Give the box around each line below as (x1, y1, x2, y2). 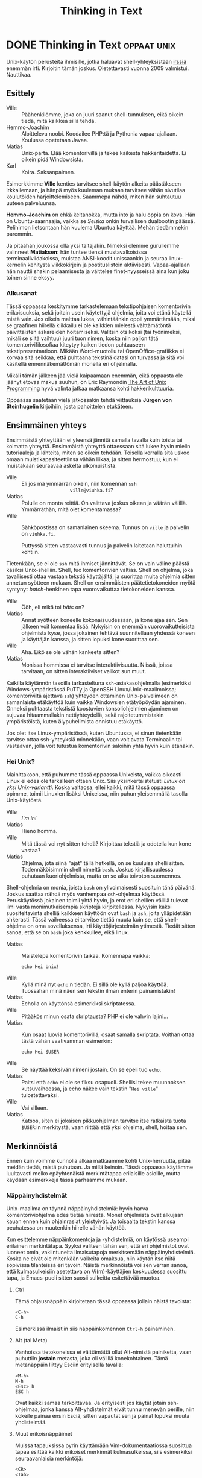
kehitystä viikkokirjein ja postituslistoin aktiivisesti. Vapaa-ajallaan (27, 261, 191, 268)
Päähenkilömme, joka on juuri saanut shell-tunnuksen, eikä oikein (21, 110, 184, 118)
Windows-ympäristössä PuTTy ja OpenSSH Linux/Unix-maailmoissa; (6, 685, 177, 693)
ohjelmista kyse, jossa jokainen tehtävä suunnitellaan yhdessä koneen (21, 629, 195, 637)
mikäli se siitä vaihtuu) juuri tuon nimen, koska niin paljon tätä (6, 335, 159, 342)
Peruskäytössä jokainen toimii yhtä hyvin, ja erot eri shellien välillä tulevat (6, 897, 188, 904)
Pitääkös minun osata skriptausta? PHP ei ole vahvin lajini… (21, 1013, 169, 1020)
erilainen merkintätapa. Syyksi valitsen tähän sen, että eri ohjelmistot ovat (6, 1242, 189, 1250)
